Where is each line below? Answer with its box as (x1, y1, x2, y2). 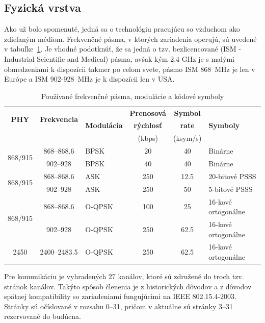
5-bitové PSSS (208, 183, 253, 194)
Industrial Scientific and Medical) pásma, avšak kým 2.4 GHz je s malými (4, 53, 234, 64)
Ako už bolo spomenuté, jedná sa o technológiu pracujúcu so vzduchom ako (4, 23, 240, 34)
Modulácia (85, 120, 123, 131)
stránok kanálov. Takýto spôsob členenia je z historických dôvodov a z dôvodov (4, 281, 252, 291)
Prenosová (129, 107, 166, 118)
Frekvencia (40, 114, 78, 125)
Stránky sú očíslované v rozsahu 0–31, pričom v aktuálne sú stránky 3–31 (4, 301, 233, 311)
